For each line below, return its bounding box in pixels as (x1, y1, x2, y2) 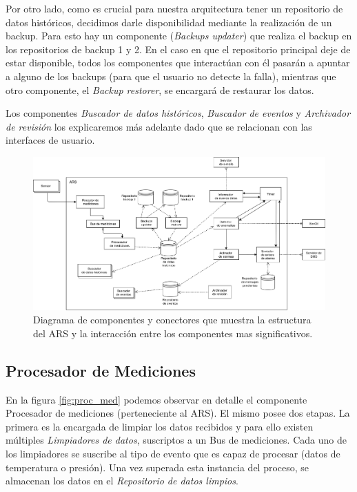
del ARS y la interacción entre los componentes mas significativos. (33, 325, 313, 340)
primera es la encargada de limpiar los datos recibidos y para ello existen (6, 419, 314, 433)
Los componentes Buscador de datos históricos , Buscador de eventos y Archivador (6, 106, 351, 120)
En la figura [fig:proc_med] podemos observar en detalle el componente (6, 392, 307, 406)
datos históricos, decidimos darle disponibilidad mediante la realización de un (6, 15, 332, 29)
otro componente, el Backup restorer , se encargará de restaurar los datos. (6, 82, 314, 97)
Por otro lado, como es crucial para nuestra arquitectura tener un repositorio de (6, 1, 343, 15)
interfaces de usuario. (6, 133, 95, 147)
